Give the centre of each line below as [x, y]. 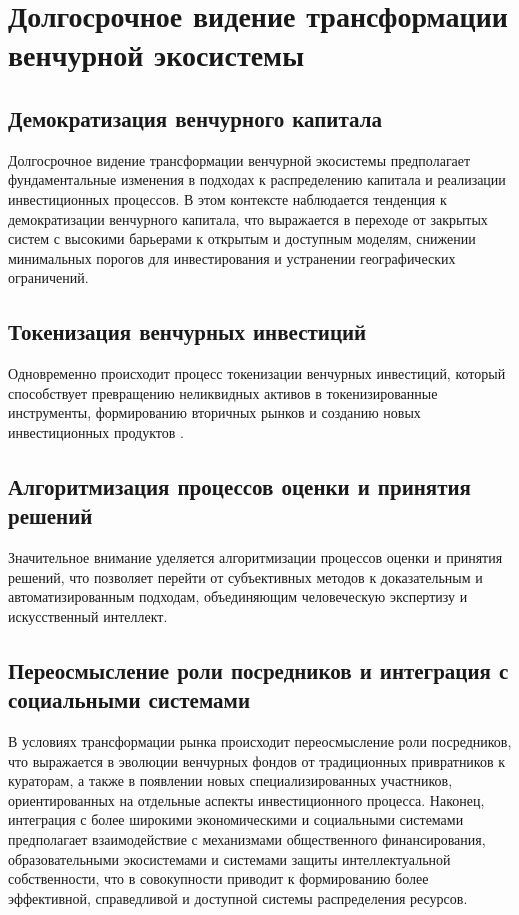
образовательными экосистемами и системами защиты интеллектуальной [229, 858]
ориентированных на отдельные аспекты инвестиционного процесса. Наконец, [246, 799]
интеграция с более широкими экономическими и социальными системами [236, 819]
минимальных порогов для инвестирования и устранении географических [232, 257]
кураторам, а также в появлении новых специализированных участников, [230, 780]
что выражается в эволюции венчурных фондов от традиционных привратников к [257, 760]
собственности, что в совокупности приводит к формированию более [218, 878]
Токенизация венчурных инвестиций [187, 331]
